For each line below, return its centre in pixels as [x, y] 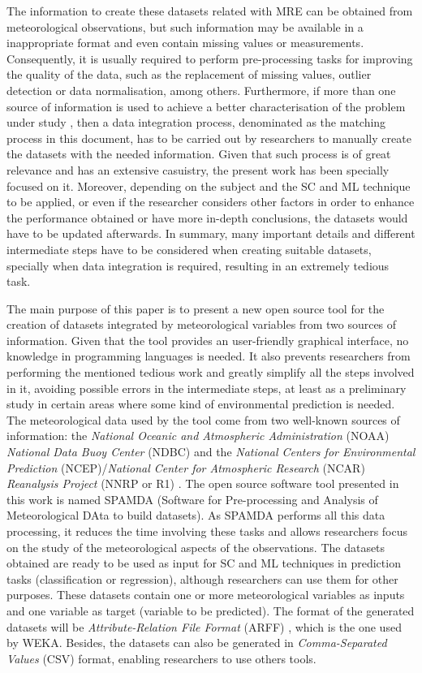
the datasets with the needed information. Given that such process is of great [199, 154]
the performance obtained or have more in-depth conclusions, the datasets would [207, 217]
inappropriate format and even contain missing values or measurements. [185, 43]
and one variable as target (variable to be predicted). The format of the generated [211, 610]
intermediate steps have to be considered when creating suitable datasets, [189, 249]
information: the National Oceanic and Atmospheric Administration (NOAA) [198, 436]
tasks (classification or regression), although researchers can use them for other [202, 578]
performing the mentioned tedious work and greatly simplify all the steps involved [211, 372]
